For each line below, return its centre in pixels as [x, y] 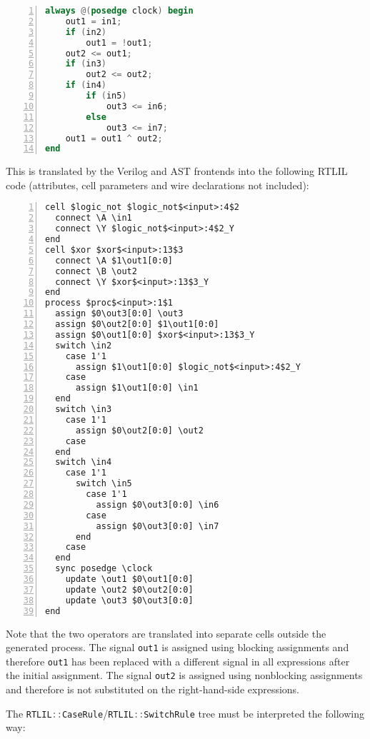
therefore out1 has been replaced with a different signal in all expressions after [178, 661]
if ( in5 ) [106, 96]
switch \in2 [84, 345]
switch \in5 [104, 484]
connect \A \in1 [94, 218]
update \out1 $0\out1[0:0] [129, 579]
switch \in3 [84, 409]
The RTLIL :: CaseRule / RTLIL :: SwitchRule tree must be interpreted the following [185, 713]
